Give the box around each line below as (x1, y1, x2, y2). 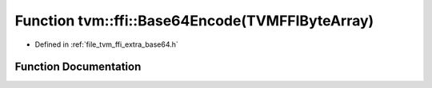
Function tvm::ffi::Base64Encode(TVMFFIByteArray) (14, 12, 374, 29)
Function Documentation (14, 60, 142, 74)
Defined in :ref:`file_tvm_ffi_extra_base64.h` (34, 40, 179, 49)
